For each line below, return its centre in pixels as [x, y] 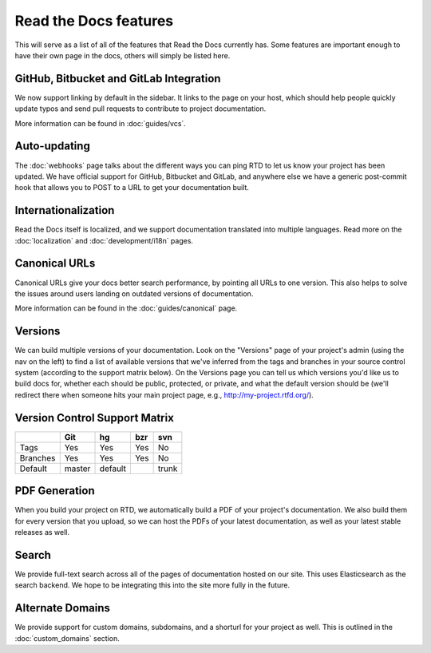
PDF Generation [55, 491]
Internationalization [65, 210]
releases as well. [42, 532]
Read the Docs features [94, 21]
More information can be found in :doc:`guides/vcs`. [101, 123]
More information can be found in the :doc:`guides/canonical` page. [126, 308]
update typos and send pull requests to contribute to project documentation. [140, 109]
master [77, 469]
